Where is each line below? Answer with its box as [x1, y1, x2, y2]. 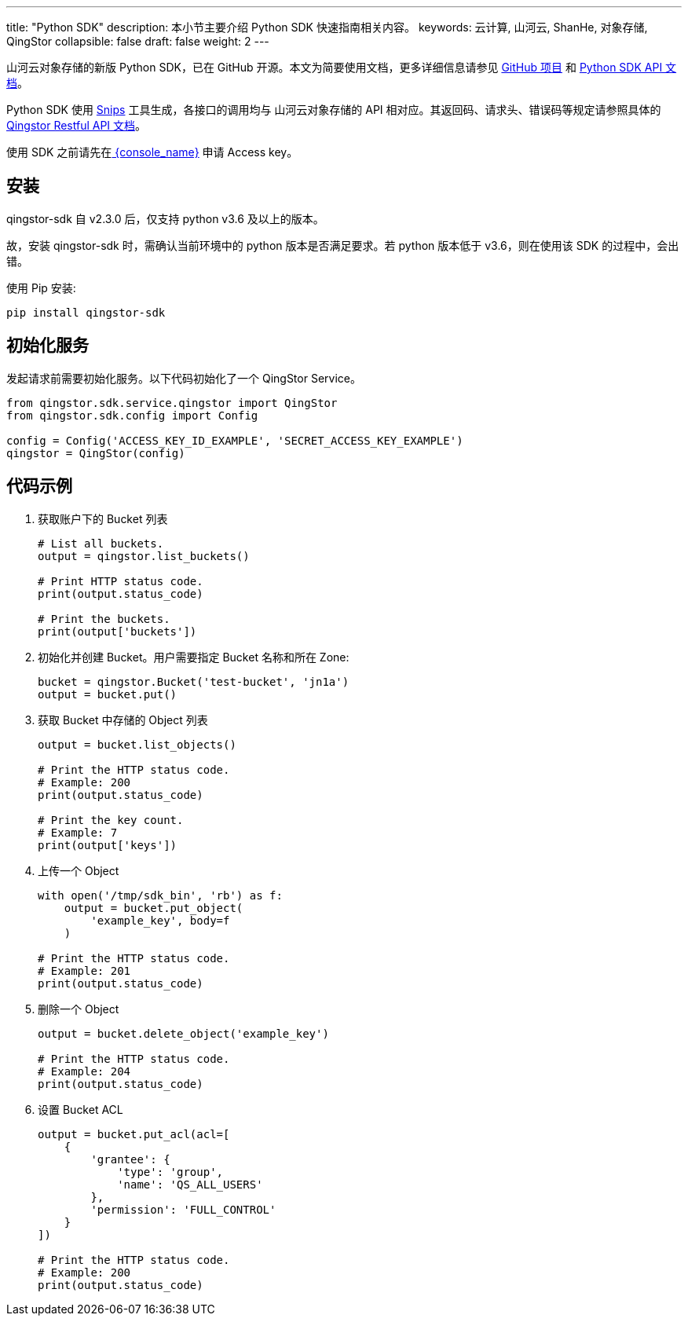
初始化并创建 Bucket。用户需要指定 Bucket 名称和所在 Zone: [38, 650, 349, 664]
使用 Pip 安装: [6, 280, 76, 295]
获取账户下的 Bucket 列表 [38, 511, 168, 526]
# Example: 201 [38, 964, 131, 977]
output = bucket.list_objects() [38, 738, 236, 751]
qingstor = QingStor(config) [6, 446, 185, 460]
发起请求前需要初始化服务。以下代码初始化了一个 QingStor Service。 [6, 371, 361, 385]
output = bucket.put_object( [64, 901, 243, 914]
